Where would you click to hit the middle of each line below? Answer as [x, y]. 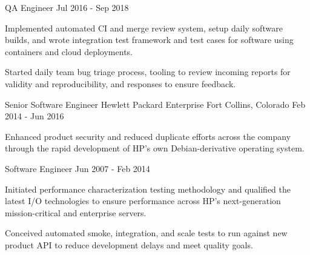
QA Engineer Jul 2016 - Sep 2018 [67, 7]
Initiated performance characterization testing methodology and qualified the [148, 189]
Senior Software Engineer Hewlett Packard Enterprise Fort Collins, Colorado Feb [155, 104]
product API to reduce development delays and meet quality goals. [129, 244]
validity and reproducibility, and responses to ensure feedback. [120, 83]
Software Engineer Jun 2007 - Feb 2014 [77, 168]
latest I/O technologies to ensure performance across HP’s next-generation [143, 201]
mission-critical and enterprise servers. [76, 212]
